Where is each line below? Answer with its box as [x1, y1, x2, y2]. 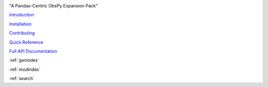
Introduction [9, 12, 34, 18]
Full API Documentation [9, 48, 57, 54]
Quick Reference [9, 39, 44, 45]
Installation [9, 21, 32, 27]
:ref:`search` [9, 76, 35, 82]
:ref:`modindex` [9, 66, 41, 72]
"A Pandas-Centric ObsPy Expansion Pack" [9, 3, 98, 8]
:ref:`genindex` [9, 57, 40, 63]
